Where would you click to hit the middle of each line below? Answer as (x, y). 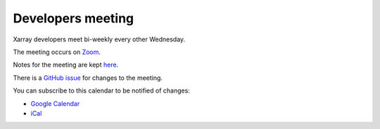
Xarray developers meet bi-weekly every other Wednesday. (99, 39)
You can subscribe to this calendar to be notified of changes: (101, 90)
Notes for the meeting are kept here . (66, 65)
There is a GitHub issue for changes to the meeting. (88, 78)
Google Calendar (55, 103)
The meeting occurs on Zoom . (57, 52)
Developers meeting (74, 18)
